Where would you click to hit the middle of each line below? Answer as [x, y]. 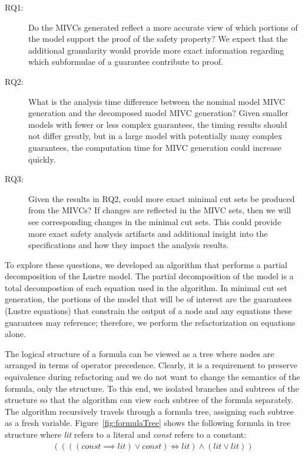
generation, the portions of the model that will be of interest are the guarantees [148, 299]
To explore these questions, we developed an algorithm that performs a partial [146, 264]
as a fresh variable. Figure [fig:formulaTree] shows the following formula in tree [147, 423]
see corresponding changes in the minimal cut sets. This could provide [155, 221]
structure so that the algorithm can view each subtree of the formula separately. [149, 400]
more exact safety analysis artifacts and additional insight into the [148, 233]
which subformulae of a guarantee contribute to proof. [126, 62]
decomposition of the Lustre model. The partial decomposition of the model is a [149, 276]
